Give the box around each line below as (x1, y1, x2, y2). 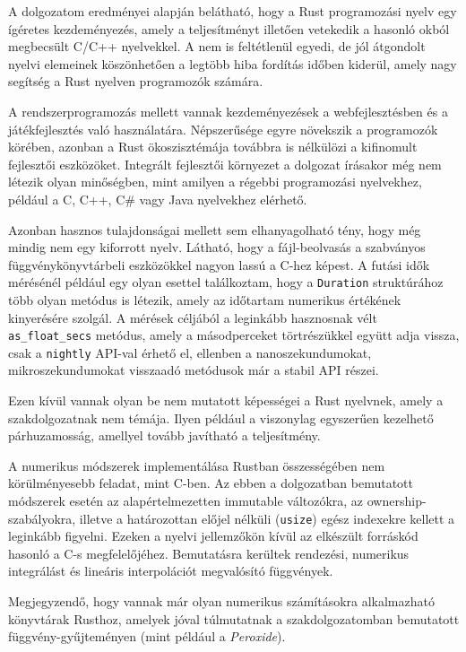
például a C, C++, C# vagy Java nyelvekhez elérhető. (8, 189, 307, 208)
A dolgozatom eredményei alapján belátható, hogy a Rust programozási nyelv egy (8, 2, 457, 20)
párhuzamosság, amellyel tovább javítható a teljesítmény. (8, 426, 321, 445)
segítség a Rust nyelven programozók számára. (8, 72, 263, 91)
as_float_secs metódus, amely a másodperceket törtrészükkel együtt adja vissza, (8, 326, 460, 344)
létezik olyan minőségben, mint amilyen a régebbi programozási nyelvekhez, (8, 172, 422, 191)
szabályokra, (8, 509, 76, 527)
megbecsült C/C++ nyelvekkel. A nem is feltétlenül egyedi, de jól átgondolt (8, 37, 426, 56)
